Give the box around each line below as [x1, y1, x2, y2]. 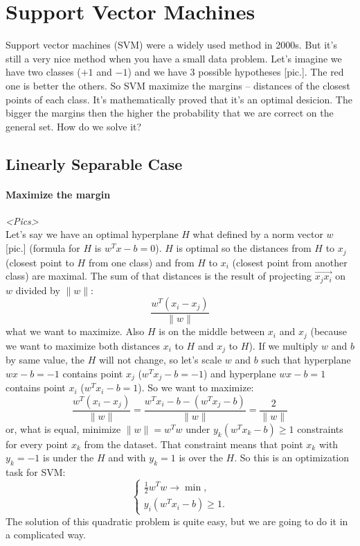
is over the [179, 450, 223, 465]
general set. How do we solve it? [6, 119, 142, 133]
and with [108, 450, 146, 465]
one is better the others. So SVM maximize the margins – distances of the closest [6, 78, 350, 92]
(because [310, 324, 348, 339]
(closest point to [6, 255, 74, 269]
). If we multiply [249, 338, 318, 352]
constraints [297, 421, 343, 436]
